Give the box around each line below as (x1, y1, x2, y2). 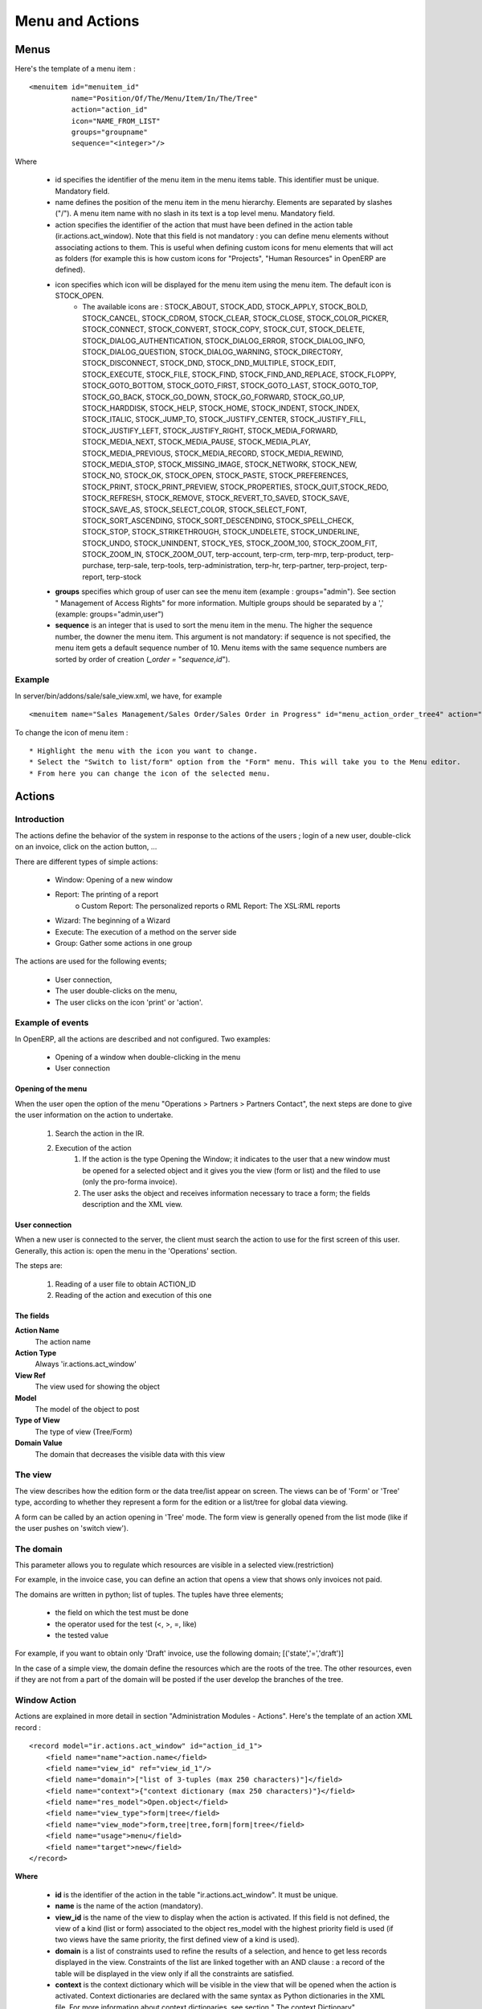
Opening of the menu (14, 1084, 88, 1094)
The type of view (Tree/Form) (35, 1426, 133, 1436)
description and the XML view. (82, 1199, 183, 1209)
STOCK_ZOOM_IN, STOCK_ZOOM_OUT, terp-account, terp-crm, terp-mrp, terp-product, (82, 550, 376, 559)
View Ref (14, 1370, 46, 1380)
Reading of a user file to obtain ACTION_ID (55, 1279, 197, 1289)
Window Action (14, 1694, 76, 1705)
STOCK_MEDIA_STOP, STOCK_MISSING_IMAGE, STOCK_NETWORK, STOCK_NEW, (82, 459, 357, 469)
